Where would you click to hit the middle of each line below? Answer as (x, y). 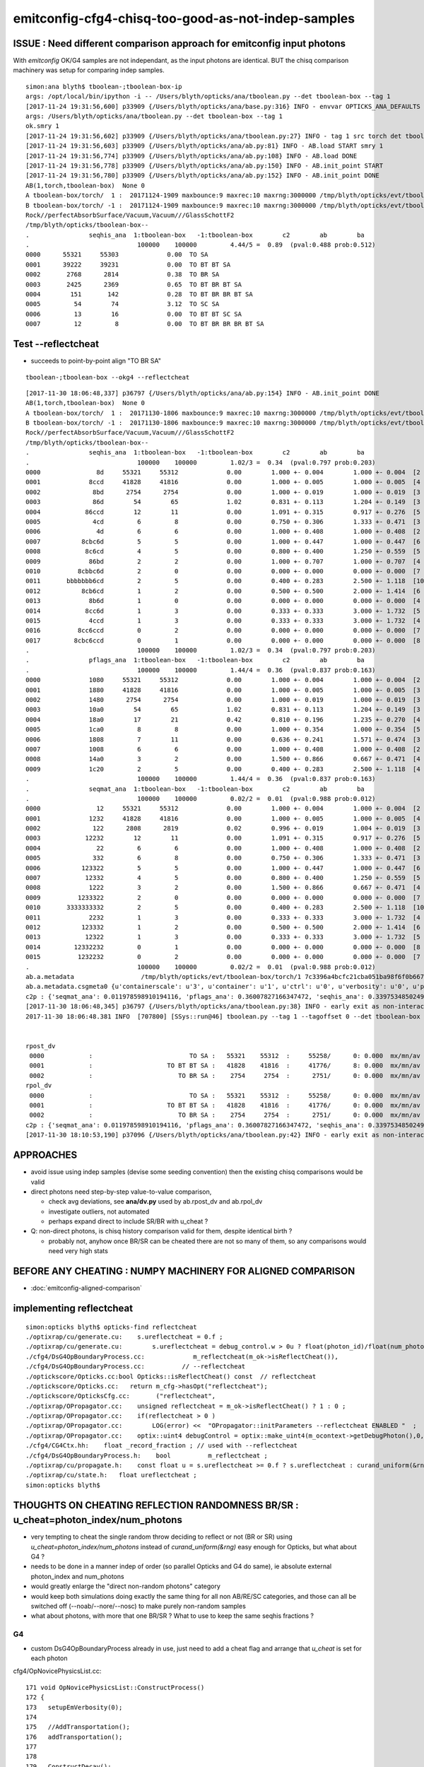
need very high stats (78, 1251)
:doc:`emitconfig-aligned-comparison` (87, 1288)
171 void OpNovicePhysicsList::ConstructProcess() (115, 1687)
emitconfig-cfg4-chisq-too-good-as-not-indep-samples (184, 18)
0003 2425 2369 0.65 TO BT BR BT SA (134, 284)
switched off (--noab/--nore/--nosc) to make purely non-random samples (139, 1606)
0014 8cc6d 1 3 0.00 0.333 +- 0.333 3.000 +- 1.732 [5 (223, 611)
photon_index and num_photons (77, 1576)
